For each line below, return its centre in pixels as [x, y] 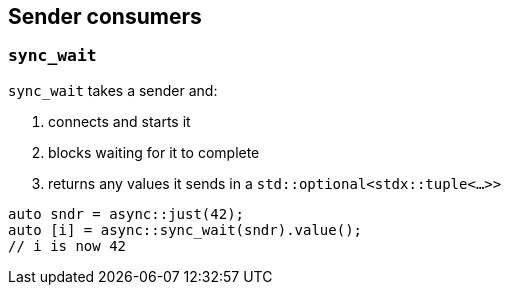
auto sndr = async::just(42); [126, 213]
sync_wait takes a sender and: [113, 90]
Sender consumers [105, 16]
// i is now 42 [67, 245]
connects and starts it [119, 121]
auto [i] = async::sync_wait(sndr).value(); [185, 229]
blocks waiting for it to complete [154, 152]
